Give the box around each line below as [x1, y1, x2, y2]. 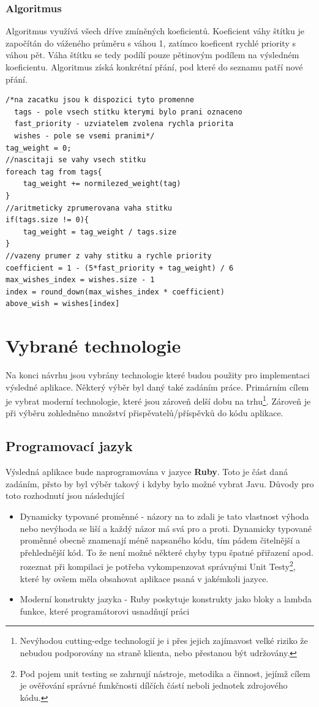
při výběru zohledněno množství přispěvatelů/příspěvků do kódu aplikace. [6, 406, 283, 419]
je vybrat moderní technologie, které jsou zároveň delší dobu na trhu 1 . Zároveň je [6, 393, 311, 407]
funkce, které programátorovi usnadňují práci [20, 604, 190, 617]
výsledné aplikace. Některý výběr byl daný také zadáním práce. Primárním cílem [6, 380, 309, 393]
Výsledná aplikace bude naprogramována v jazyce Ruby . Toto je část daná [6, 465, 288, 478]
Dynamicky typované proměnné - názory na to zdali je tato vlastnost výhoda [20, 510, 309, 523]
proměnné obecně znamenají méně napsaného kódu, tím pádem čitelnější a [20, 534, 300, 547]
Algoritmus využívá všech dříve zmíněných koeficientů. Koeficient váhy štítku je [6, 24, 304, 37]
